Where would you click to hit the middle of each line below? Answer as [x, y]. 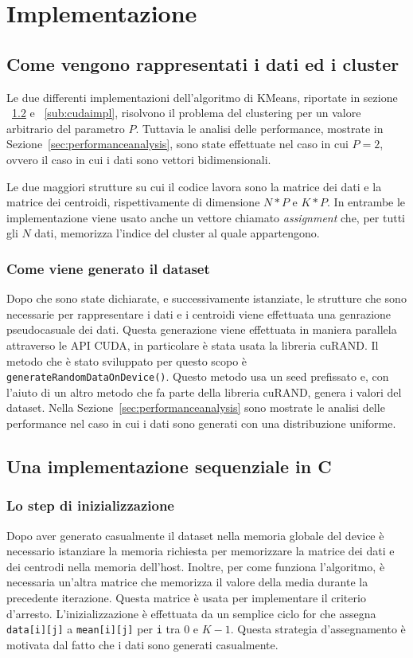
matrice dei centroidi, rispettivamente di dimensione [133, 202]
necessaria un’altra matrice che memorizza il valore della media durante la [187, 582]
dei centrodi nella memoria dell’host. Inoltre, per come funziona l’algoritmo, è [196, 566]
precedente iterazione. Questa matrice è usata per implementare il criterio [186, 597]
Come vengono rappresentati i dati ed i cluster [203, 63]
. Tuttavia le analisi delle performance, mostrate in [259, 128]
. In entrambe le [366, 202]
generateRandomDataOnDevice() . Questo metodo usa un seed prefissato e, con [198, 376]
